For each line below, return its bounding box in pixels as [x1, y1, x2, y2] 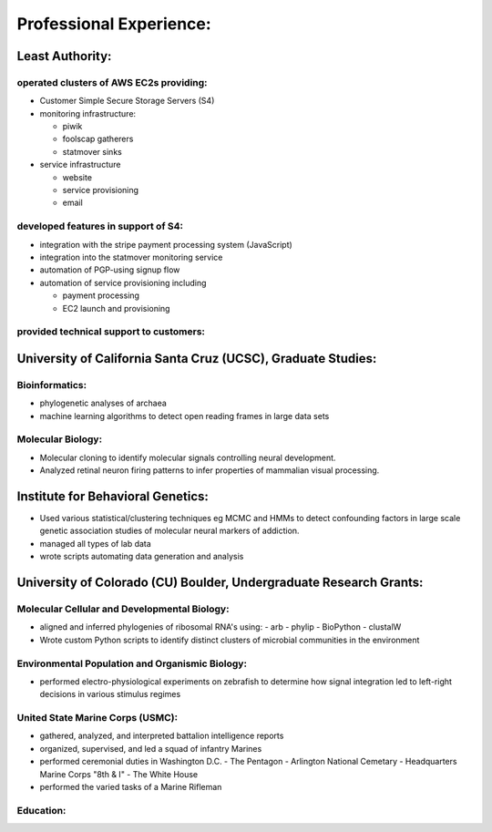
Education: [16, 804, 67, 817]
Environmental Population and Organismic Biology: [16, 657, 248, 670]
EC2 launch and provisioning [62, 303, 170, 313]
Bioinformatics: [16, 378, 87, 391]
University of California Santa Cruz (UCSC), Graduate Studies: [16, 351, 377, 366]
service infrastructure [39, 159, 121, 170]
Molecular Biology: [16, 433, 103, 446]
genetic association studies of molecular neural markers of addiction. [39, 525, 300, 537]
